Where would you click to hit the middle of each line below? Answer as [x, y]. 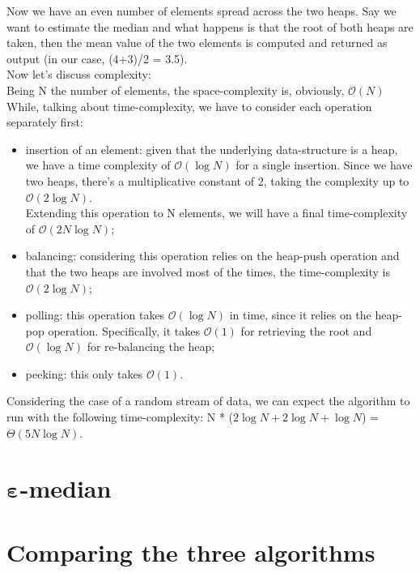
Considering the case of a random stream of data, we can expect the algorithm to [208, 401]
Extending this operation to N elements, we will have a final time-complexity [216, 213]
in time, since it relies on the [300, 315]
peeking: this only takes [84, 373]
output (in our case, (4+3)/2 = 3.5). [97, 58]
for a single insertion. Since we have [324, 165]
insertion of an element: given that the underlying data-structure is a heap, [212, 149]
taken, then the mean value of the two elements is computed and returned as [197, 43]
